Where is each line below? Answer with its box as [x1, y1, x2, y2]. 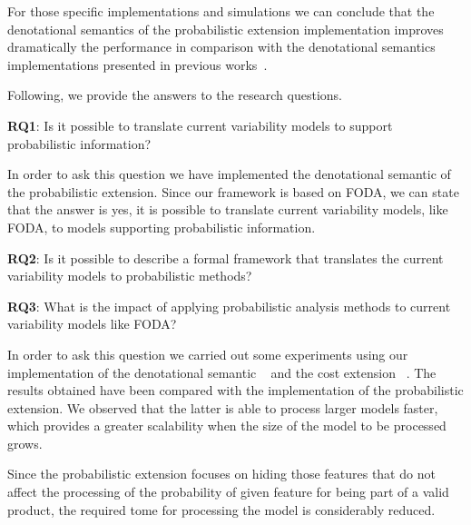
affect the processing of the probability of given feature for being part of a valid [7, 482, 449, 501]
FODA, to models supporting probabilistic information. [7, 217, 316, 236]
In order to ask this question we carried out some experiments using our [7, 344, 408, 363]
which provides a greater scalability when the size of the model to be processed [7, 416, 446, 435]
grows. [7, 433, 43, 452]
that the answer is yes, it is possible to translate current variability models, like [7, 200, 448, 219]
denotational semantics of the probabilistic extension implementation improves [7, 19, 444, 38]
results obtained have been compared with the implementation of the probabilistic [7, 381, 464, 400]
